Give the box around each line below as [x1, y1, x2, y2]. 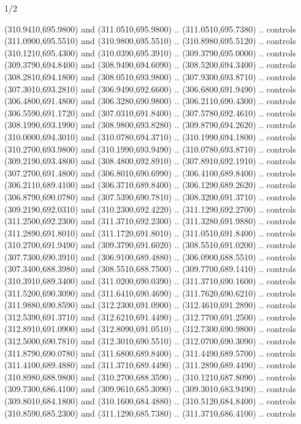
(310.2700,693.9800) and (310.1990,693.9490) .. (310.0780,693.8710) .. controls [4, 142, 296, 155]
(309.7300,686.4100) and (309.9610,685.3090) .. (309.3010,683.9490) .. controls [4, 382, 296, 395]
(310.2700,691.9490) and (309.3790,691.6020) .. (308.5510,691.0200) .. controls [4, 238, 296, 251]
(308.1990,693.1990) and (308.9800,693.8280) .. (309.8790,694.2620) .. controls [4, 118, 296, 131]
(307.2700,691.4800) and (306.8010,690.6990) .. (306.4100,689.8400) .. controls [4, 166, 296, 179]
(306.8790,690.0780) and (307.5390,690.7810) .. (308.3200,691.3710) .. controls [4, 190, 296, 203]
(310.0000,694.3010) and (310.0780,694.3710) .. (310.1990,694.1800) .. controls [4, 130, 296, 143]
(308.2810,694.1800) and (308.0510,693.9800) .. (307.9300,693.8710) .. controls [4, 70, 296, 83]
